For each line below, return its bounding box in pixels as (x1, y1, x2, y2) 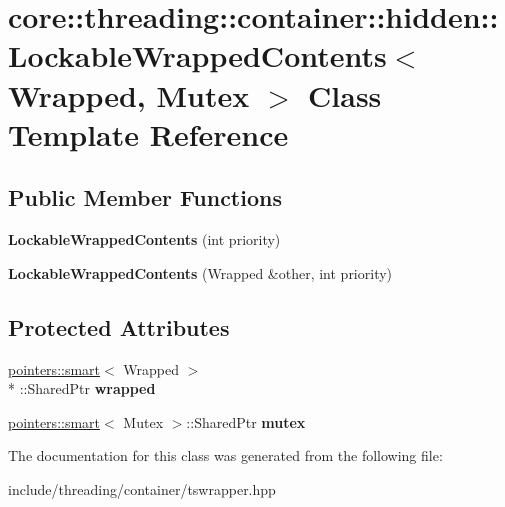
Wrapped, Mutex (8, 74, 250, 115)
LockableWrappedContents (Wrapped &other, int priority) (8, 262, 393, 283)
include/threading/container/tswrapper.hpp (8, 478, 276, 499)
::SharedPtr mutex (186, 411, 306, 432)
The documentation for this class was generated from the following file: (8, 445, 443, 466)
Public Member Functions (8, 182, 282, 213)
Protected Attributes (8, 311, 230, 342)
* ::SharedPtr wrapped (8, 378, 156, 399)
